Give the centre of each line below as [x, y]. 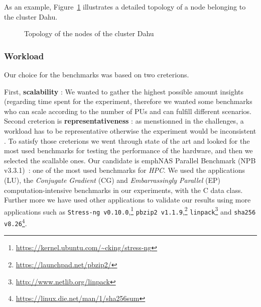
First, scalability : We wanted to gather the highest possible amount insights [124, 91]
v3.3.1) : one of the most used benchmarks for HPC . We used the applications [124, 170]
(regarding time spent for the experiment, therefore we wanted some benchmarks [128, 101]
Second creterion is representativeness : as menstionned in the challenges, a [124, 121]
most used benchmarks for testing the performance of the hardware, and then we [128, 150]
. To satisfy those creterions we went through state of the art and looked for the [127, 140]
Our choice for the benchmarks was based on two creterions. [97, 74]
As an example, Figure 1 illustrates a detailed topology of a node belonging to [125, 7]
